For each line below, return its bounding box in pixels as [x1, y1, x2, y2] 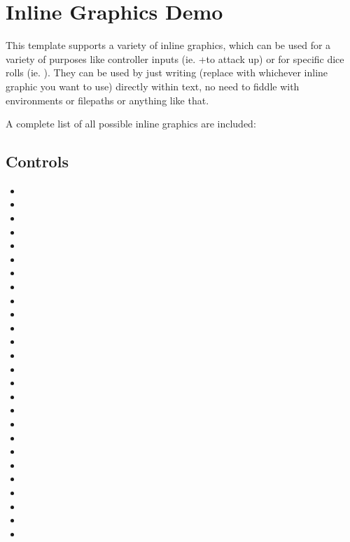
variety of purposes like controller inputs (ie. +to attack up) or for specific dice [6, 51, 344, 66]
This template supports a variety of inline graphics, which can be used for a [6, 38, 331, 53]
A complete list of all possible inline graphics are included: [6, 116, 256, 131]
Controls [6, 151, 69, 172]
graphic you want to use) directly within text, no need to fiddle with [6, 78, 300, 93]
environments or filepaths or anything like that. [6, 92, 209, 107]
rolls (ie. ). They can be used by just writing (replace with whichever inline [6, 65, 328, 80]
